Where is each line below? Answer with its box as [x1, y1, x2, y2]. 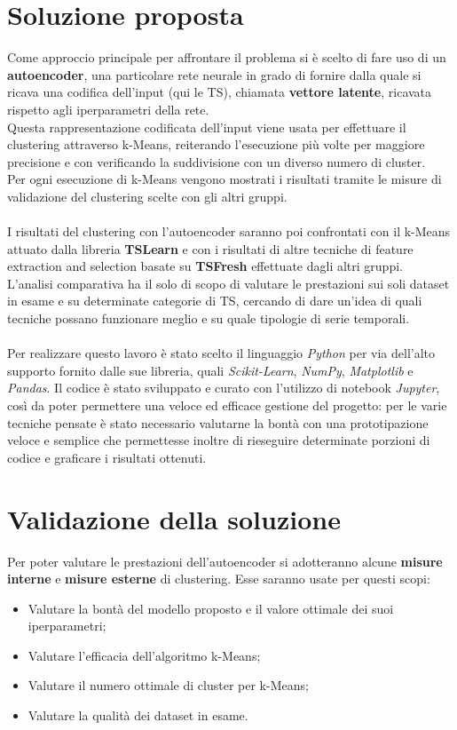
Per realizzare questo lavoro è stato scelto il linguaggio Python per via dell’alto [7, 344, 436, 362]
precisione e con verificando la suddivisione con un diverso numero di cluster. [7, 152, 426, 171]
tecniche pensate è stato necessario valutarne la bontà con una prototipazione [7, 413, 429, 432]
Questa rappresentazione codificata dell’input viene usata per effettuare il [7, 117, 406, 136]
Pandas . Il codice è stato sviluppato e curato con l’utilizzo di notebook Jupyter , [7, 378, 440, 397]
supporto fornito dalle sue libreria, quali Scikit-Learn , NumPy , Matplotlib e [7, 361, 414, 379]
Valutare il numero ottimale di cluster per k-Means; [28, 676, 309, 694]
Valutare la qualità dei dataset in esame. [28, 706, 248, 725]
